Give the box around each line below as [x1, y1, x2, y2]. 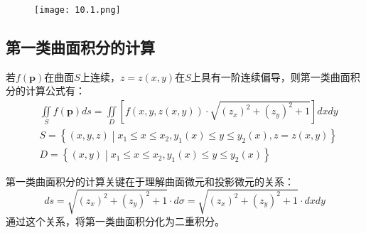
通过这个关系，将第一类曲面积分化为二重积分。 [6, 213, 225, 228]
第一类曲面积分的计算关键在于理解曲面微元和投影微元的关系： [6, 174, 294, 189]
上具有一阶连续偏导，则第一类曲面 [190, 69, 350, 84]
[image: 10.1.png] [34, 5, 121, 15]
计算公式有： [25, 83, 85, 98]
